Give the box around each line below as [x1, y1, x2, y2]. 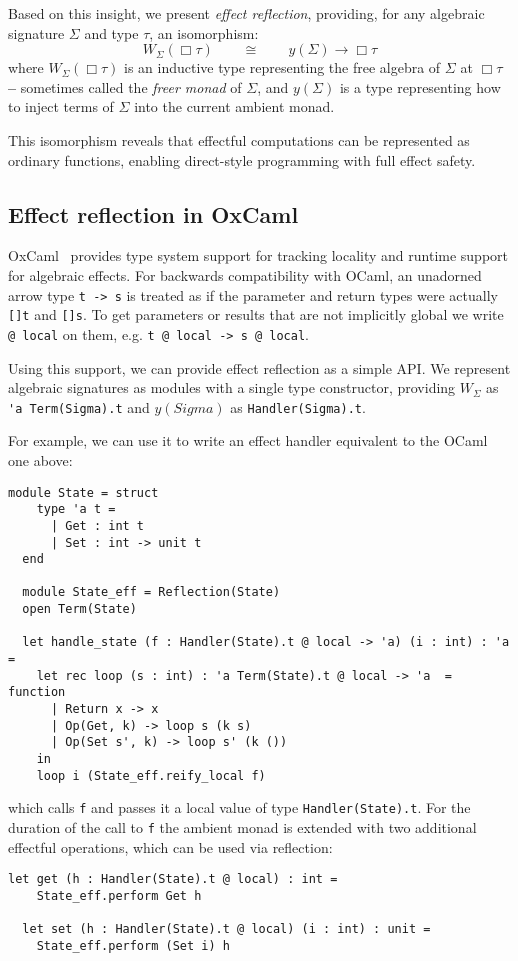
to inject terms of [8, 96, 114, 117]
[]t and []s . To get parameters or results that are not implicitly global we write [8, 304, 504, 325]
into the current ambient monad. [134, 96, 335, 117]
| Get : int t [50, 518, 145, 533]
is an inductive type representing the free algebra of [124, 57, 441, 78]
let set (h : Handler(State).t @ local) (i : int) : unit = [22, 922, 431, 937]
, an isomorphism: [149, 22, 259, 43]
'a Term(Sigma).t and [8, 396, 150, 417]
